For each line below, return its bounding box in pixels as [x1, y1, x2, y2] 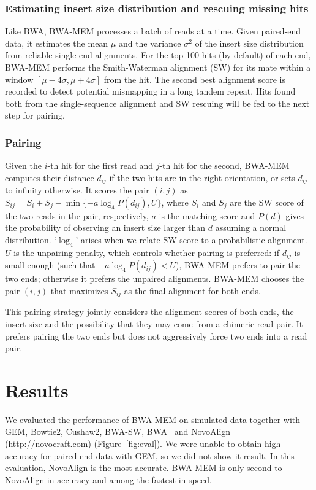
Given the [5, 159, 42, 172]
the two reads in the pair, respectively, [5, 209, 149, 222]
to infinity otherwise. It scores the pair [5, 184, 149, 196]
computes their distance [5, 171, 94, 184]
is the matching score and [159, 209, 255, 222]
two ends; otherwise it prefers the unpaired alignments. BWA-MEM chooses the [5, 272, 304, 285]
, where [161, 195, 189, 208]
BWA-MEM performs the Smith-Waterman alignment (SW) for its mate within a [5, 61, 311, 73]
